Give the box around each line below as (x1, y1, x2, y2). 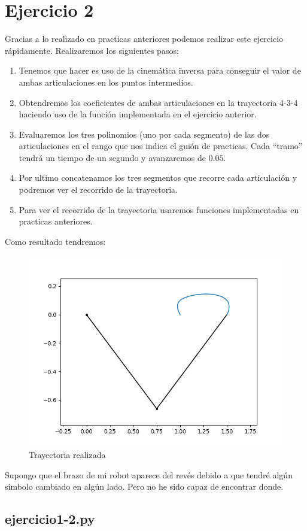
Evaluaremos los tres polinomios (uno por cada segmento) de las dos (19, 128, 270, 140)
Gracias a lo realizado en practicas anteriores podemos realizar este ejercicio (5, 32, 284, 45)
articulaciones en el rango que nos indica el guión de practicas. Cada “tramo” (19, 139, 303, 152)
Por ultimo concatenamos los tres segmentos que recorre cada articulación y (19, 171, 297, 184)
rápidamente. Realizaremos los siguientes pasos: (5, 44, 179, 56)
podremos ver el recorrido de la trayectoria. (19, 183, 178, 196)
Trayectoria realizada (29, 448, 106, 461)
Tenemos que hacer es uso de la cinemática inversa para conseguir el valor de (19, 64, 301, 77)
